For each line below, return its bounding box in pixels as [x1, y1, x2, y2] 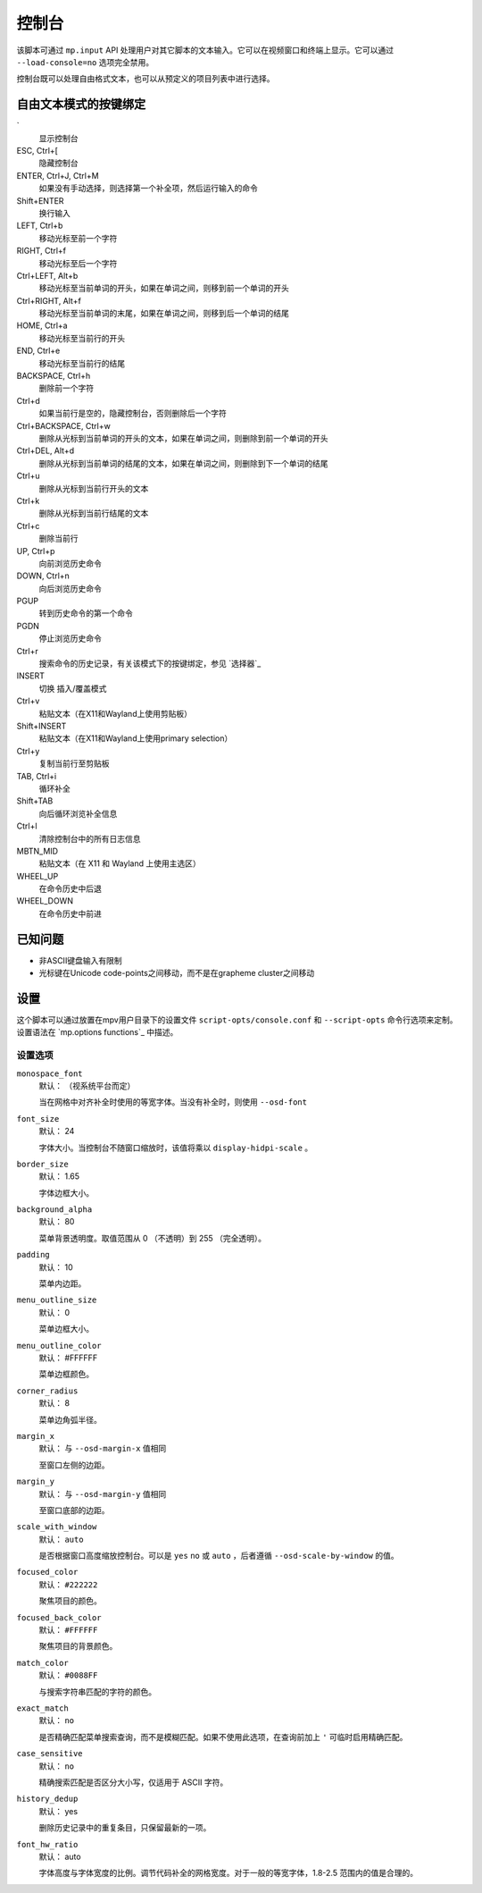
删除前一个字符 [38, 383, 94, 393]
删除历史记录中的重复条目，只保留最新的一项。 [38, 1822, 212, 1833]
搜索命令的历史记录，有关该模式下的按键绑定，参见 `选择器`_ [38, 658, 262, 669]
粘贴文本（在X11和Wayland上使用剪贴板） [38, 708, 192, 719]
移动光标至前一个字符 [38, 232, 118, 243]
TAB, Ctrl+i [16, 770, 57, 781]
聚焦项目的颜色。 [38, 1595, 102, 1606]
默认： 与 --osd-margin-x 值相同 [38, 1443, 167, 1454]
